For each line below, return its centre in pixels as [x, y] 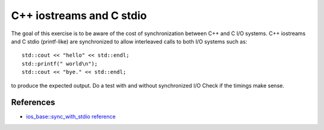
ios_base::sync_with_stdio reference [71, 117]
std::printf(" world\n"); [60, 64]
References [33, 102]
